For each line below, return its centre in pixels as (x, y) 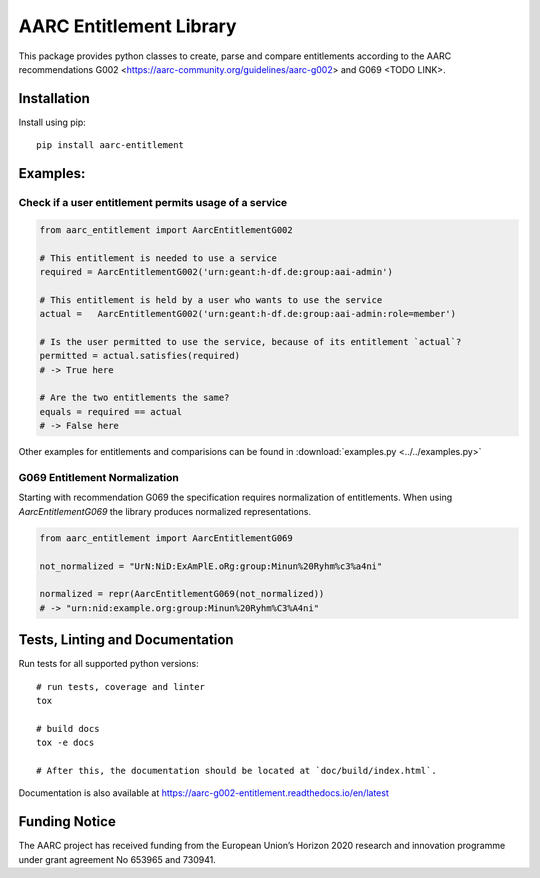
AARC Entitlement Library (127, 26)
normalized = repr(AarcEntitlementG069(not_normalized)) (182, 594)
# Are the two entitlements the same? (134, 398)
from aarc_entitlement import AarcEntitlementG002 (166, 229)
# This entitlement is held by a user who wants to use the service (211, 299)
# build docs (68, 728)
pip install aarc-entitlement (110, 145)
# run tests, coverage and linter (120, 686)
